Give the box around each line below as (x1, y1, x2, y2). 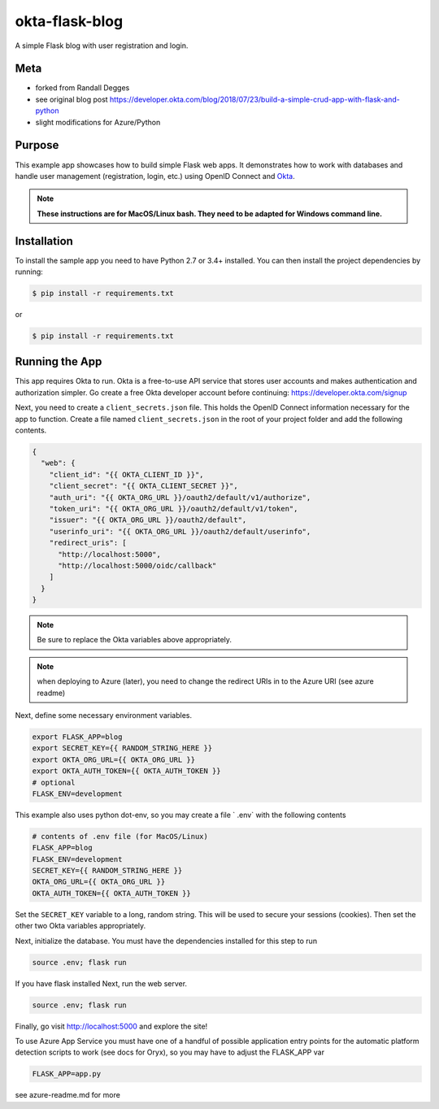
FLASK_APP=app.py (32, 1069, 102, 1079)
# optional (32, 777, 76, 787)
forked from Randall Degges (35, 83, 130, 93)
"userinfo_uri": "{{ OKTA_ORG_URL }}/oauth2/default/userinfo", (49, 527, 311, 536)
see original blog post (35, 94, 109, 104)
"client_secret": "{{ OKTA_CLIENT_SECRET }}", (49, 481, 239, 491)
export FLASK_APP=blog (32, 733, 123, 742)
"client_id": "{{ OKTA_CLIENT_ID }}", (49, 470, 204, 479)
